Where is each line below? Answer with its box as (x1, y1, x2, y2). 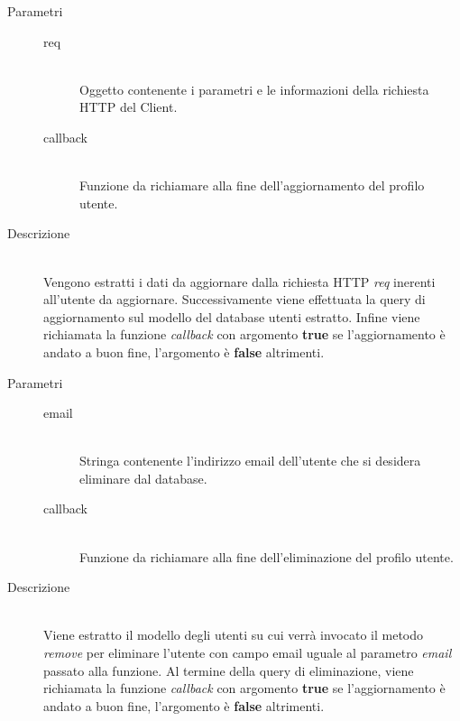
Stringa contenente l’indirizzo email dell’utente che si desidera (79, 451, 421, 470)
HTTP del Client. (79, 97, 178, 116)
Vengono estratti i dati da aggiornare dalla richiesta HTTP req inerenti (43, 272, 436, 291)
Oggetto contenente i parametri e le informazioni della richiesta (79, 79, 429, 98)
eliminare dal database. (79, 468, 207, 487)
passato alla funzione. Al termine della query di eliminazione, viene (43, 661, 414, 679)
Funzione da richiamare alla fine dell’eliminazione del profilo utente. (79, 547, 454, 566)
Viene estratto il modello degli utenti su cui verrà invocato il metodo (43, 625, 424, 644)
